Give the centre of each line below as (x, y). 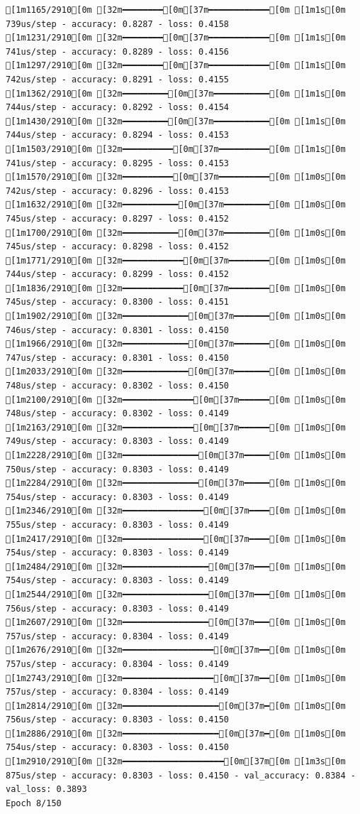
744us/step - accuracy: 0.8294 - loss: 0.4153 (117, 135)
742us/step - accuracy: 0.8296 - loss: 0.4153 (117, 191)
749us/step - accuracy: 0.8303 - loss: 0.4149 (117, 441)
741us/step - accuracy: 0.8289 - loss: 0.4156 (117, 51)
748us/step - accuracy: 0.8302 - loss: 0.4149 (117, 414)
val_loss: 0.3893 (46, 789)
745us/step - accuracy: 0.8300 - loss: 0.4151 (117, 302)
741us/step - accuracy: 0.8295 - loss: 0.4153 (117, 163)
